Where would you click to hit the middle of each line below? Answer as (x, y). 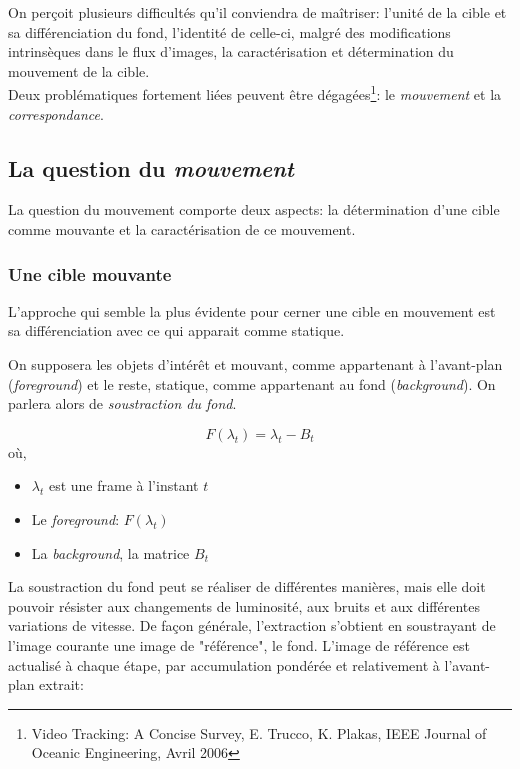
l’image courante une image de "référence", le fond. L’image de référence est (239, 644)
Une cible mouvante (90, 273)
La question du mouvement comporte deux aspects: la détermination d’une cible (254, 209)
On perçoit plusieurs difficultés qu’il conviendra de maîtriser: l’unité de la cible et (257, 12)
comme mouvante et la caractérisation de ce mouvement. (182, 229)
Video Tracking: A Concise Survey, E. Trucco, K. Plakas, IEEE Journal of (259, 732)
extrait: (61, 684)
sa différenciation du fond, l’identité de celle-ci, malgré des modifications (229, 31)
